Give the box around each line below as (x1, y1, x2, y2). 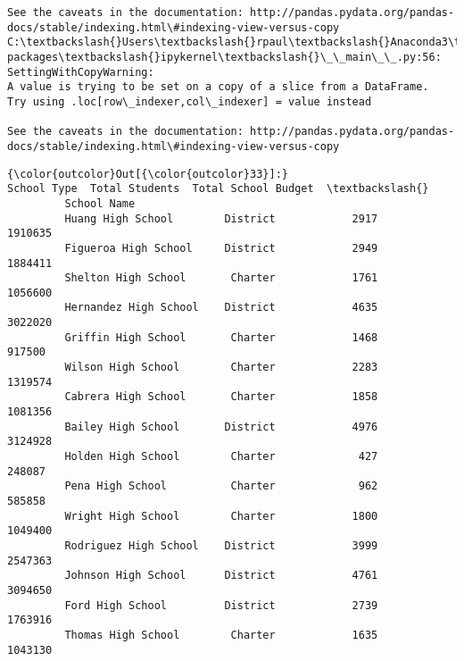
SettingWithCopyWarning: (7, 65, 154, 79)
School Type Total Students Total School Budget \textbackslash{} (7, 182, 429, 196)
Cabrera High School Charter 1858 (64, 390, 378, 404)
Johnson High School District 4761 (64, 569, 378, 582)
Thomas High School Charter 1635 (64, 628, 378, 641)
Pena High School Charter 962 (64, 480, 378, 493)
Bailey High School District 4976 (64, 420, 378, 433)
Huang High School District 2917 (64, 212, 378, 225)
